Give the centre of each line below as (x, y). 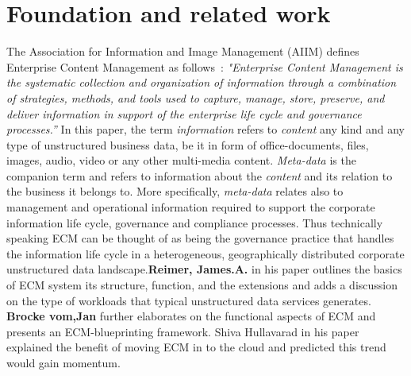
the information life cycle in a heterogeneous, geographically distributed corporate (205, 253)
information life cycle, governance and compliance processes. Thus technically (195, 222)
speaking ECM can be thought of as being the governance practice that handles (200, 238)
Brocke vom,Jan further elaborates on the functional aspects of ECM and (191, 316)
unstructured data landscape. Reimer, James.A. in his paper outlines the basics (204, 269)
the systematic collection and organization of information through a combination (202, 82)
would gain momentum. (63, 362)
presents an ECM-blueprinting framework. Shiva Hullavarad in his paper (183, 331)
